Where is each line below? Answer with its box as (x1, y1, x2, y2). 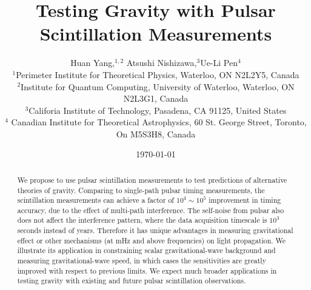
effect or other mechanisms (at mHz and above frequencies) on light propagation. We (17, 235, 286, 245)
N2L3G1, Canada (123, 92, 189, 105)
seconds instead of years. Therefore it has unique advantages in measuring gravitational (17, 225, 293, 236)
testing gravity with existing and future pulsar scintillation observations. (17, 275, 246, 286)
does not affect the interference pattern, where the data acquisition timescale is (17, 215, 267, 225)
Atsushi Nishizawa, (126, 56, 197, 69)
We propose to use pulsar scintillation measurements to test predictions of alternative (17, 174, 287, 185)
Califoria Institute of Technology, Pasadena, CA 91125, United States (28, 104, 287, 116)
